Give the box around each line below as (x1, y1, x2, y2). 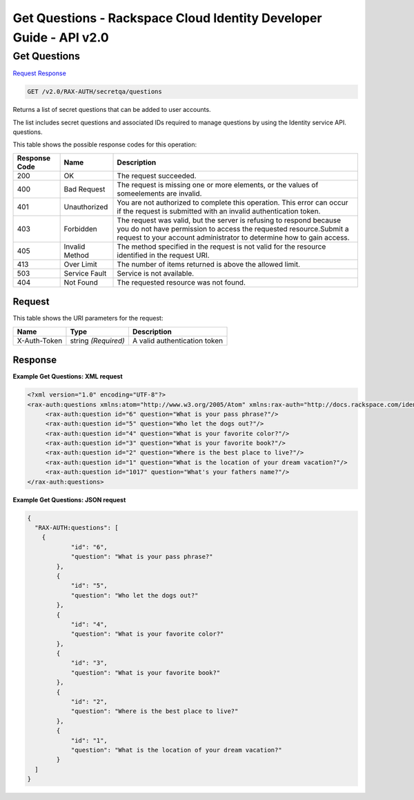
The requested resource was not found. (117, 277, 246, 287)
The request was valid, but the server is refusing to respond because (117, 215, 342, 225)
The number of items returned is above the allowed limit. (117, 259, 300, 269)
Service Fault (63, 268, 107, 278)
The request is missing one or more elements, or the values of (117, 180, 319, 189)
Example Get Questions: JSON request (12, 495, 126, 504)
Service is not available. (117, 268, 195, 278)
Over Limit (63, 259, 98, 269)
